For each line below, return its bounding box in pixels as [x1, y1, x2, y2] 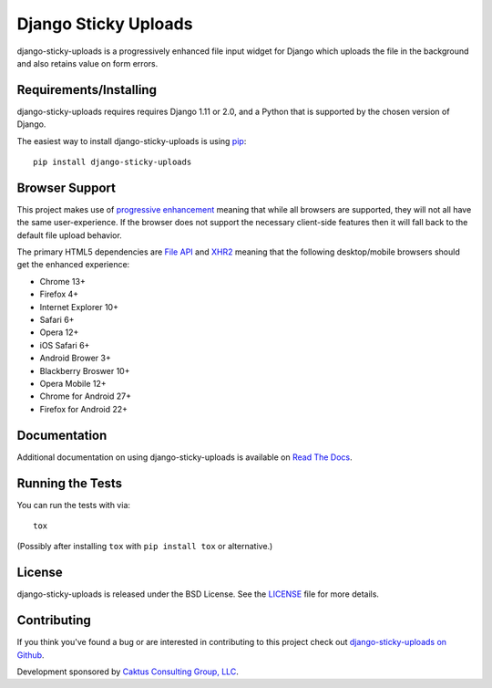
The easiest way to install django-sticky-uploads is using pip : [16, 135, 247, 146]
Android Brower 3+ [39, 352, 111, 364]
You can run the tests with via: [16, 499, 131, 510]
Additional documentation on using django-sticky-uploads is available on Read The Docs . [16, 452, 353, 463]
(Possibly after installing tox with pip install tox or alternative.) [16, 541, 273, 552]
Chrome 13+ [39, 276, 86, 287]
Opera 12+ [39, 327, 79, 338]
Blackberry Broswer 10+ [39, 365, 130, 376]
